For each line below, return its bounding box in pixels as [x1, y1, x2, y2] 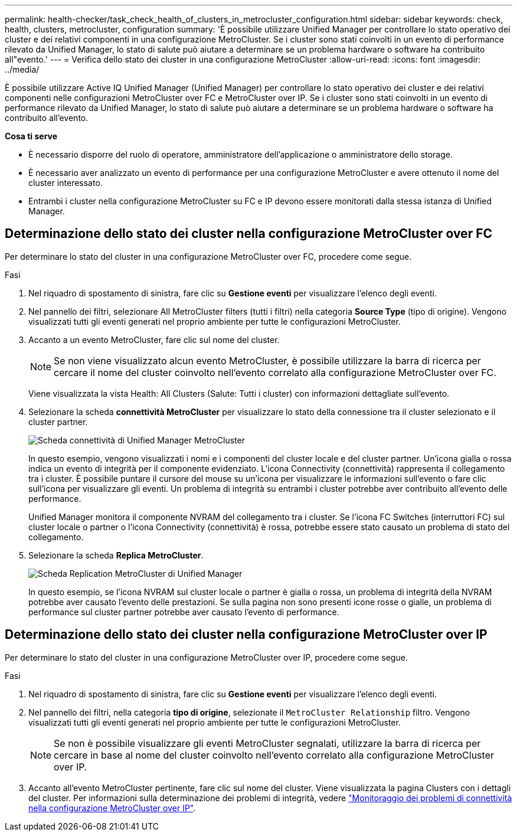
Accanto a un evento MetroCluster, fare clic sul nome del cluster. [28, 334, 280, 345]
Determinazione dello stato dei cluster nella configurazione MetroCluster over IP [5, 627, 487, 642]
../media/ [5, 64, 40, 74]
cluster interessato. [28, 178, 103, 188]
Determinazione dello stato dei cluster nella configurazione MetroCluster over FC [5, 226, 493, 241]
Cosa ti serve [5, 131, 58, 141]
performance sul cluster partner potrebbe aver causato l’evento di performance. [28, 606, 339, 617]
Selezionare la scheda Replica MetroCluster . [28, 550, 204, 560]
